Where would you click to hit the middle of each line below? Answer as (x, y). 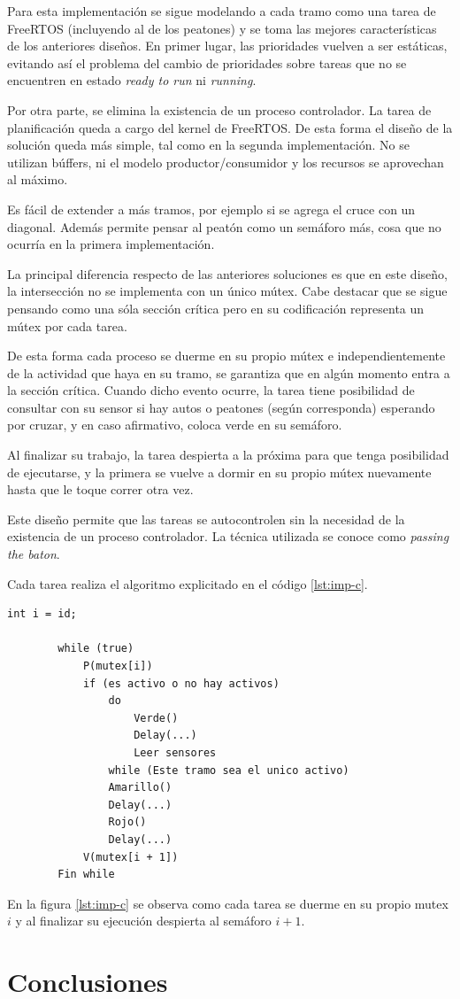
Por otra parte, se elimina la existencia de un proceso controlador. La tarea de (219, 109)
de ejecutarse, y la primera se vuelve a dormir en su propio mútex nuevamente (219, 472)
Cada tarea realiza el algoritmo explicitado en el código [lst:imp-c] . (188, 583)
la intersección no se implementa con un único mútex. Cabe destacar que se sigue (227, 291)
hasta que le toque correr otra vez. (100, 489)
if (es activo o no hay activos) (181, 683)
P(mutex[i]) (118, 666)
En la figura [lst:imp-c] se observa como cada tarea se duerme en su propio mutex (228, 903)
